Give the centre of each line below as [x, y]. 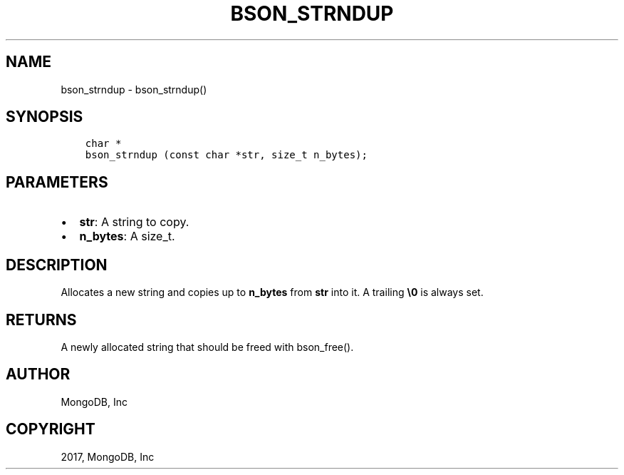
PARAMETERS [57, 182]
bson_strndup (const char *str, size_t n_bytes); [226, 155]
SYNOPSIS [45, 117]
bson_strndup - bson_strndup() [134, 89]
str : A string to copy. [134, 222]
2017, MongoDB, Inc [108, 456]
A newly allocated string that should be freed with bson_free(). [207, 347]
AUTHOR [38, 374]
